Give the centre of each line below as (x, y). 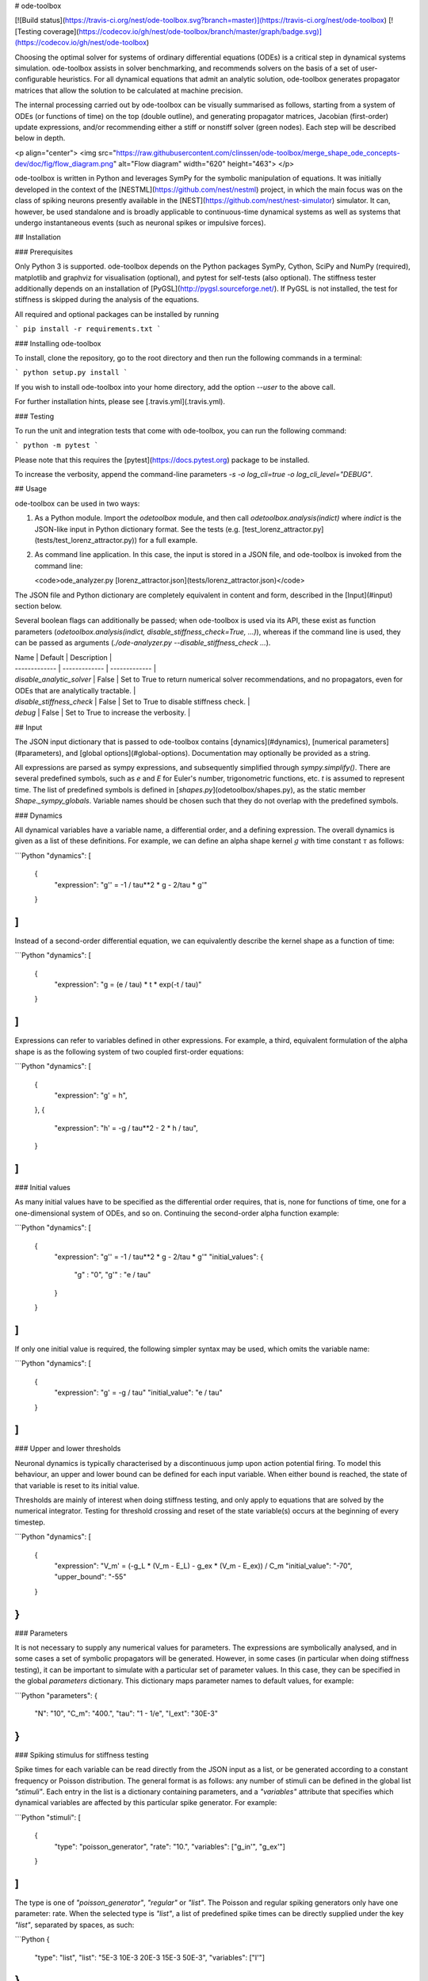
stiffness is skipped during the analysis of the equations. (107, 300)
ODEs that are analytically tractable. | (75, 690)
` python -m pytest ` (57, 445)
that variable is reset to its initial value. (77, 1485)
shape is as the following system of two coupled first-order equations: (129, 1052)
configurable (36, 79)
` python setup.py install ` (71, 373)
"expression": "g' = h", (91, 1095)
